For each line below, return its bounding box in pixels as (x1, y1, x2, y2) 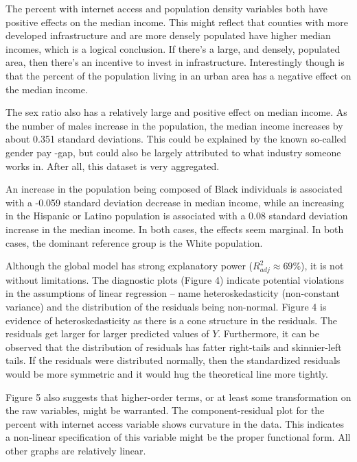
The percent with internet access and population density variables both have (5, 1, 328, 15)
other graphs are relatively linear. (5, 443, 146, 457)
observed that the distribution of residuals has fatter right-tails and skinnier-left (5, 339, 342, 354)
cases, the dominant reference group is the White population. (5, 235, 263, 250)
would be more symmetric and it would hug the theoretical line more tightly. (5, 366, 329, 380)
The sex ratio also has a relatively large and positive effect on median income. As (5, 105, 347, 119)
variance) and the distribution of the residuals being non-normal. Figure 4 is (5, 300, 327, 314)
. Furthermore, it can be (218, 326, 319, 341)
